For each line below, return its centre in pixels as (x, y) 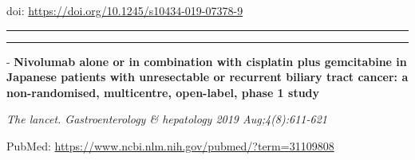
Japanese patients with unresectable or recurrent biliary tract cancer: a (207, 77)
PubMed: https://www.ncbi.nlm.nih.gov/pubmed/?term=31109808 (170, 145)
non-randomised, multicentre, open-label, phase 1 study (163, 92)
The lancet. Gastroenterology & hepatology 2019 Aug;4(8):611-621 (167, 119)
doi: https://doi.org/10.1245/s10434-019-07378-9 (125, 10)
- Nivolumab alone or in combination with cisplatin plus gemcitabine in (207, 61)
